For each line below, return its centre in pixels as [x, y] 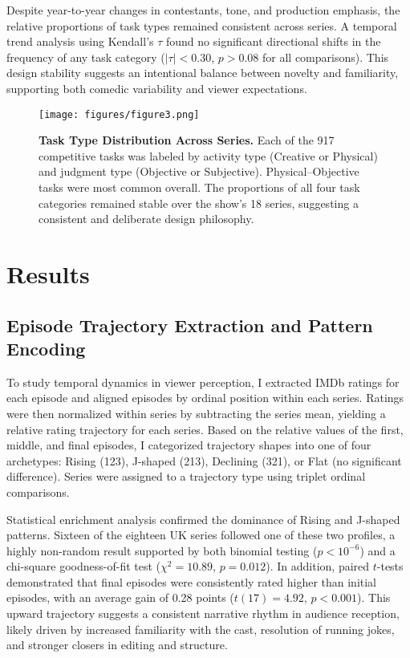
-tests [390, 566]
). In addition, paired [318, 566]
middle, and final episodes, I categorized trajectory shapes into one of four [189, 445]
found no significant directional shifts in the [273, 41]
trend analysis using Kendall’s [80, 41]
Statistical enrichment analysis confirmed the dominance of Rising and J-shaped [203, 519]
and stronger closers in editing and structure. [117, 645]
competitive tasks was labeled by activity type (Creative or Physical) [208, 155]
